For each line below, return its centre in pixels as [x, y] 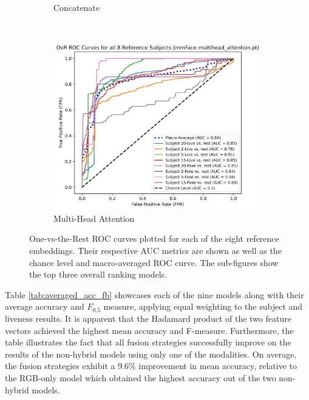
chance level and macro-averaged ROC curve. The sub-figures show [154, 262]
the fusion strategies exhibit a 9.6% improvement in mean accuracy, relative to [151, 366]
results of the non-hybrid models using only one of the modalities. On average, [151, 354]
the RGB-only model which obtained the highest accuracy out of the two [141, 377]
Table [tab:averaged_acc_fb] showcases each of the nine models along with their [154, 294]
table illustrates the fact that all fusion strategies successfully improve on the [148, 342]
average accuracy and [45, 306]
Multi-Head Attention [94, 218]
